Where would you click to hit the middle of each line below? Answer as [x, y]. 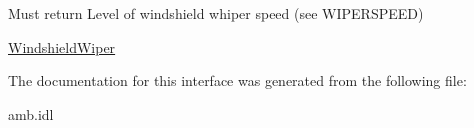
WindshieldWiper [62, 46]
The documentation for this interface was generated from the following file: [237, 80]
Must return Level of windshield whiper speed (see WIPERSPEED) [216, 13]
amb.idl [31, 113]
